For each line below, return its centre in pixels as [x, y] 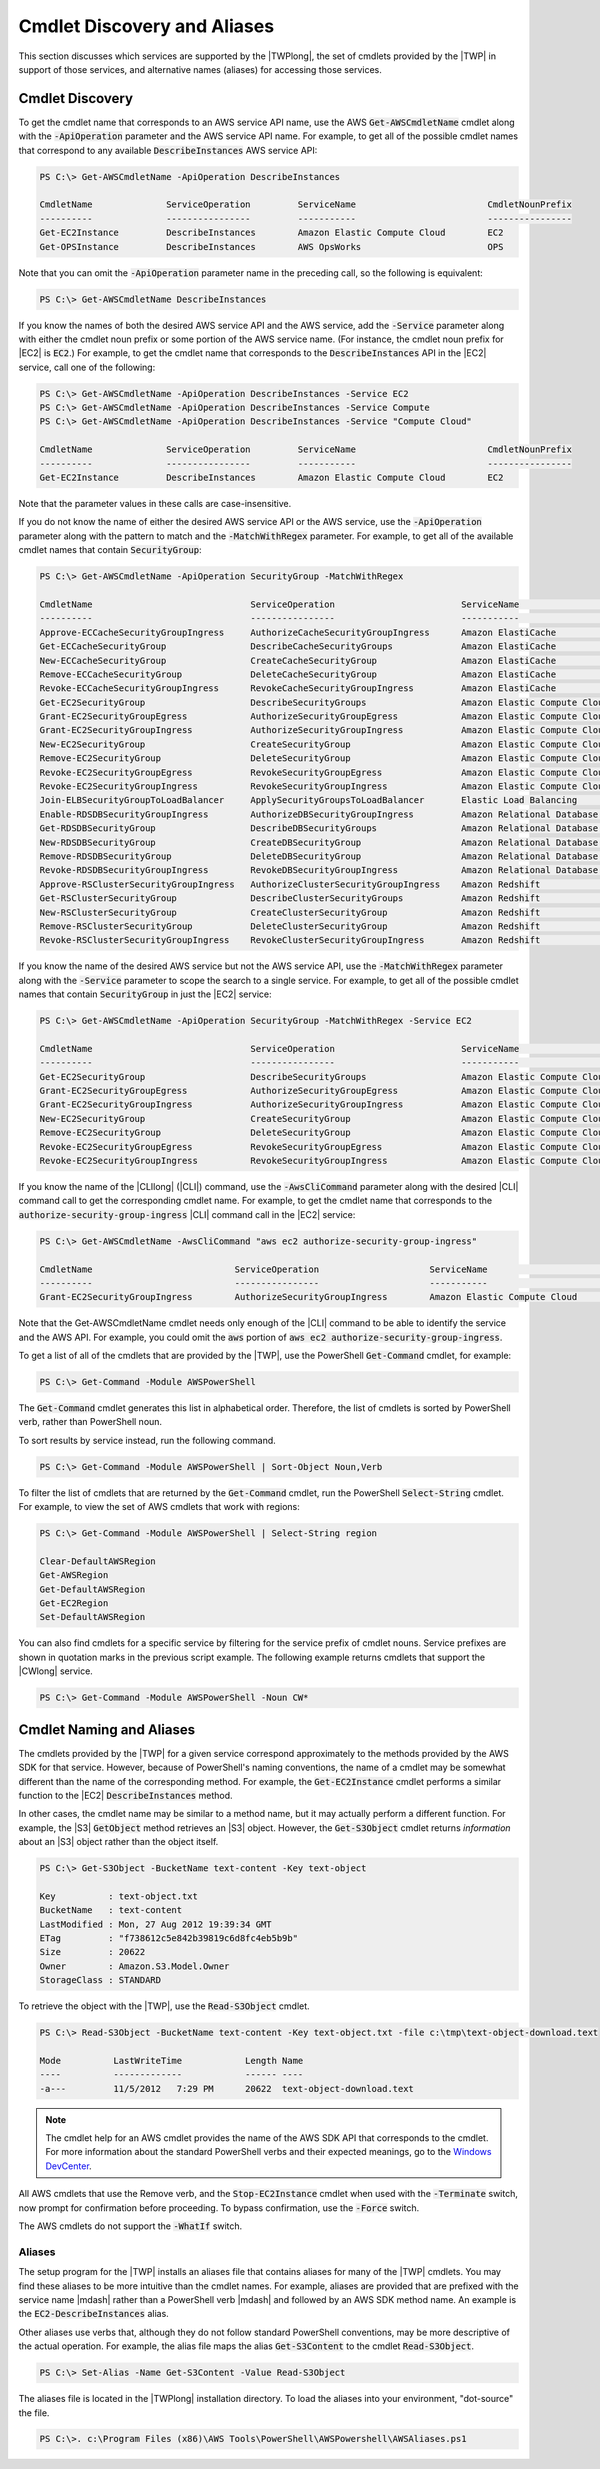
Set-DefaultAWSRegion [92, 1617]
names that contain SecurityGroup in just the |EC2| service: [145, 994]
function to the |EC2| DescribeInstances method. [125, 1795]
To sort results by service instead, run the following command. [147, 1440]
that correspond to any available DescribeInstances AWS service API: [168, 150]
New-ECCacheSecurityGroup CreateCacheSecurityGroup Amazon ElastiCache [298, 660]
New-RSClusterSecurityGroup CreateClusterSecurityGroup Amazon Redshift [290, 912]
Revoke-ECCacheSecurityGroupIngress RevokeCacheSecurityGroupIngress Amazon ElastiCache [298, 688]
